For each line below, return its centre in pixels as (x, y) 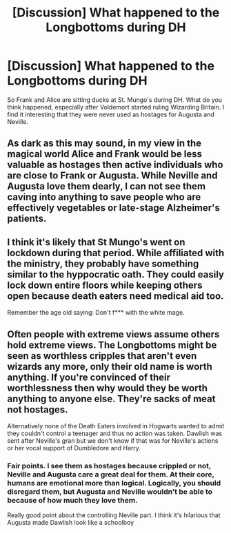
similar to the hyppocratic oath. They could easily (115, 274)
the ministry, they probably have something (103, 263)
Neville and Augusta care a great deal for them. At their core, (111, 474)
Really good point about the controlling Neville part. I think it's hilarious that (114, 515)
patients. (27, 219)
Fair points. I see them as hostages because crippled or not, (109, 466)
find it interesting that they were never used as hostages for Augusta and (111, 114)
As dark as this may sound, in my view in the (104, 144)
